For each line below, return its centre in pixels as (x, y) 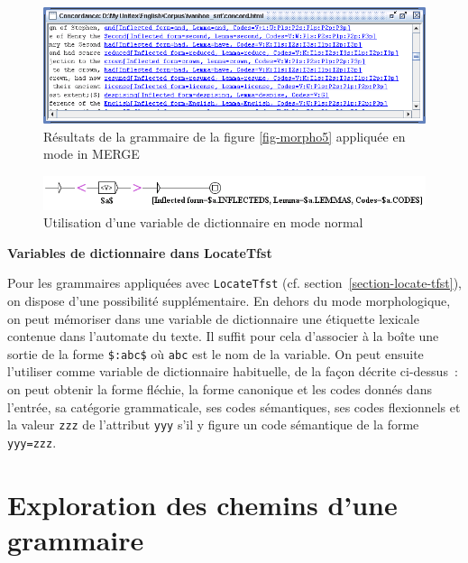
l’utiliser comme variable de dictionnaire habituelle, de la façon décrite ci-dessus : (233, 371)
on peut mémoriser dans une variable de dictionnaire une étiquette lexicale (213, 318)
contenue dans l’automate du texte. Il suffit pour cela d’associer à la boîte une (223, 336)
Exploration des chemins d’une (202, 504)
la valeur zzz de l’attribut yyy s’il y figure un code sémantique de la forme (213, 425)
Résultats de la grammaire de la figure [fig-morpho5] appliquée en (225, 136)
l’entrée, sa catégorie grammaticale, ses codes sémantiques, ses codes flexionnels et (234, 406)
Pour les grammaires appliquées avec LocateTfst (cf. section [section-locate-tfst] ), (235, 283)
